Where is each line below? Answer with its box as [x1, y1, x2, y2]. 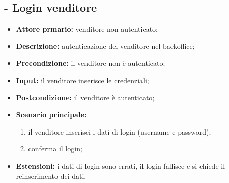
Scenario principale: [16, 109, 87, 120]
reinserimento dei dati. [16, 170, 87, 181]
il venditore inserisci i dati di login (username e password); [28, 126, 211, 137]
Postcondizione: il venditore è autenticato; [16, 92, 155, 102]
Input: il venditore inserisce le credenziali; [16, 74, 149, 85]
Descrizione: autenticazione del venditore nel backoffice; [16, 40, 195, 51]
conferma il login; [28, 143, 82, 154]
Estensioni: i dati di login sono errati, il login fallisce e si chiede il [16, 160, 225, 171]
